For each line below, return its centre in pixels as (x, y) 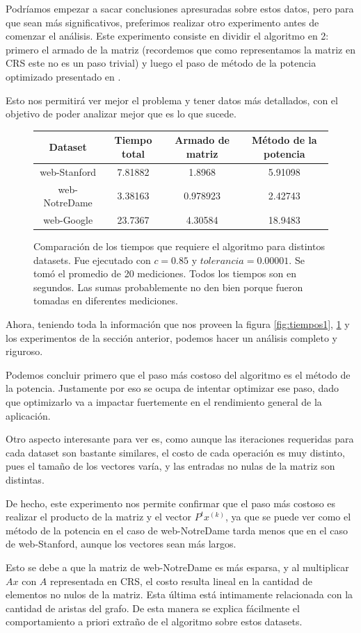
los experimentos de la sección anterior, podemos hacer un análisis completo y (171, 337)
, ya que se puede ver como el (288, 517)
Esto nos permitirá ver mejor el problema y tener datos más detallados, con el (172, 100)
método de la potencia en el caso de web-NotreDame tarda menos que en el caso (177, 530)
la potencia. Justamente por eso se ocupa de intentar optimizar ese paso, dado (172, 388)
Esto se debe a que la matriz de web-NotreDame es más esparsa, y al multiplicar (177, 567)
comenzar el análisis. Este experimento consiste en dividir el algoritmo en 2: (167, 36)
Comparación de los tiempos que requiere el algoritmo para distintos (179, 246)
